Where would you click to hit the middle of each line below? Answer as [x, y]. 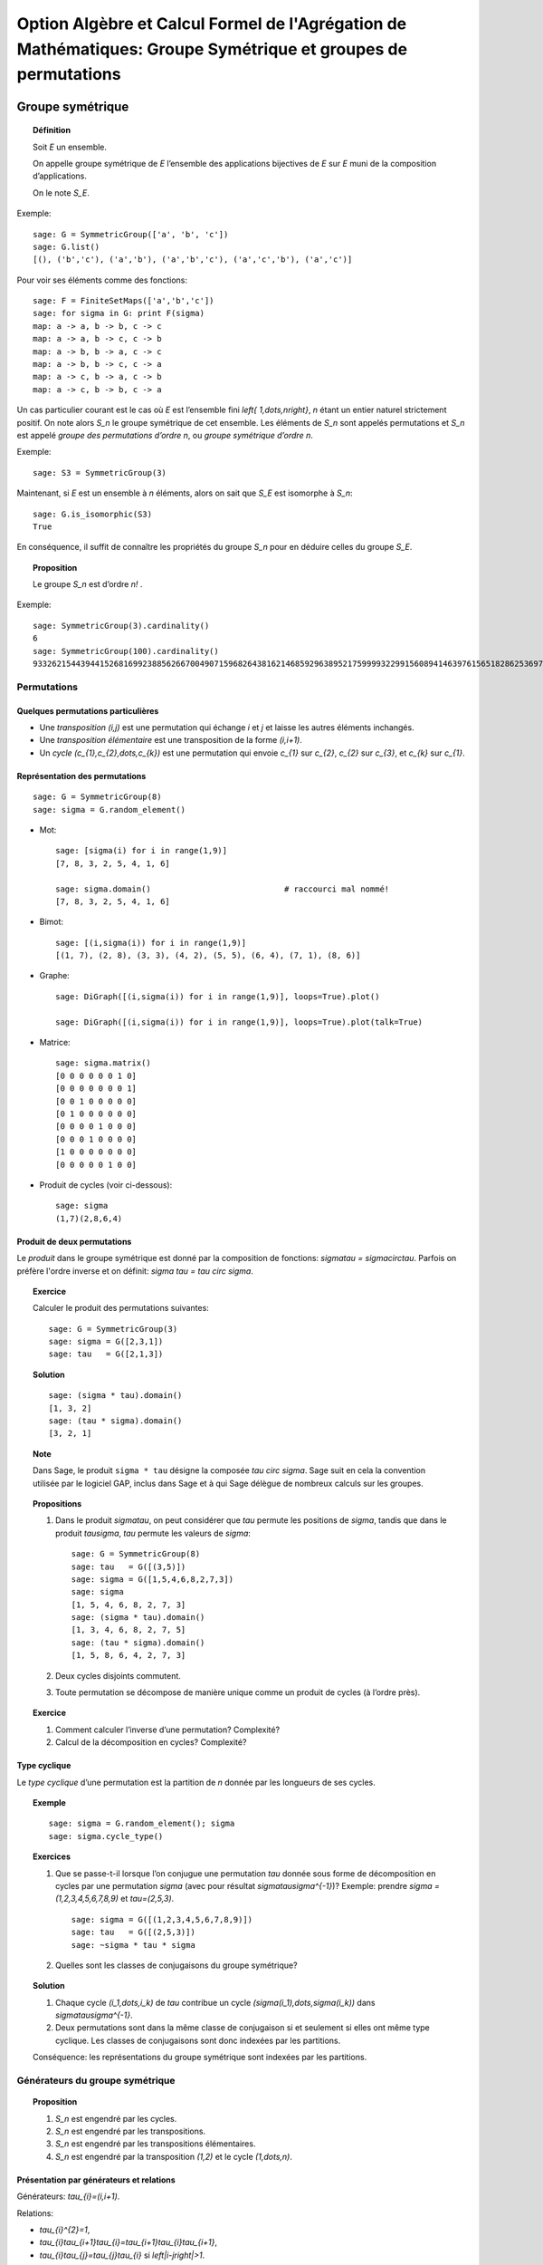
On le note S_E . [61, 193]
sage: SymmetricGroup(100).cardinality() [126, 651]
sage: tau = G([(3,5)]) [129, 1566]
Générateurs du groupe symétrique [96, 2081]
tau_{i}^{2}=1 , [65, 2230]
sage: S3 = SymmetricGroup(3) [100, 472]
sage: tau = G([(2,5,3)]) [133, 1932]
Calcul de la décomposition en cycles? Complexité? [151, 1742]
